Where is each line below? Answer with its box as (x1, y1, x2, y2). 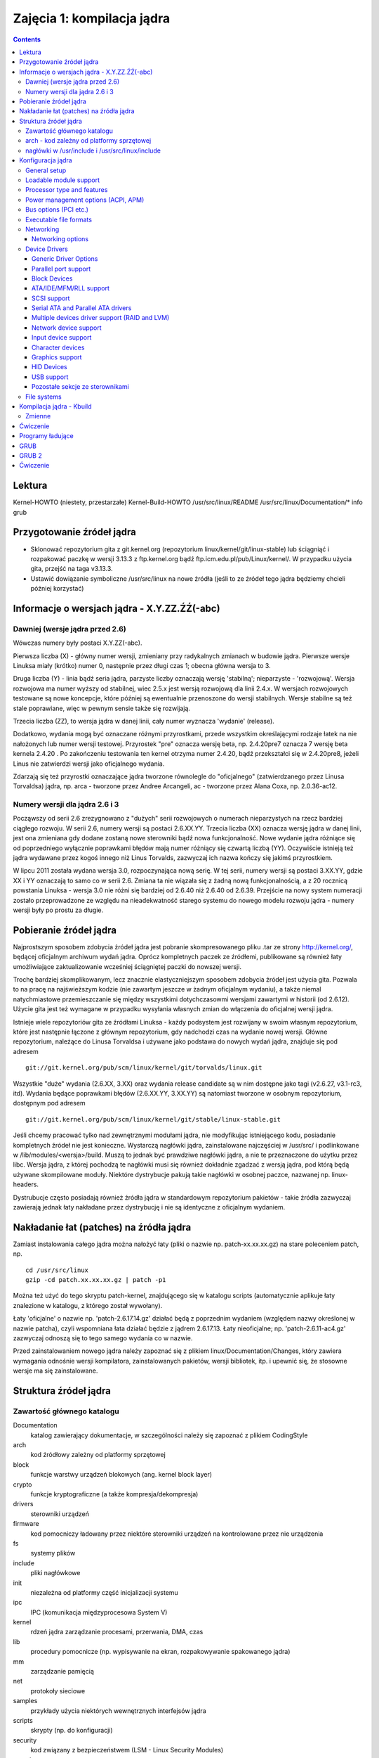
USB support (32, 373, 69, 381)
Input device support (32, 333, 92, 342)
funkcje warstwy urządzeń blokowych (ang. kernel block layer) (30, 1470, 213, 1479)
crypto (13, 1480, 32, 1489)
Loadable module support (25, 176, 100, 184)
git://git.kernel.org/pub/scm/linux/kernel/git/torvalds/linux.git (25, 1064, 262, 1072)
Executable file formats (25, 215, 93, 224)
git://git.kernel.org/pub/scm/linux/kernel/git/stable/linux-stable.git (25, 1115, 281, 1123)
